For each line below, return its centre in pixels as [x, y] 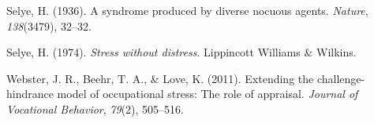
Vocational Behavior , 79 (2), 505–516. [95, 109]
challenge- [341, 78]
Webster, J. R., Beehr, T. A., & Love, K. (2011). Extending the [160, 78]
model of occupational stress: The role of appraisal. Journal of [208, 94]
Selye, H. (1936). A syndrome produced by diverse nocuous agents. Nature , [187, 10]
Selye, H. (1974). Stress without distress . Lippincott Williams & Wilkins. [181, 52]
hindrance [30, 94]
